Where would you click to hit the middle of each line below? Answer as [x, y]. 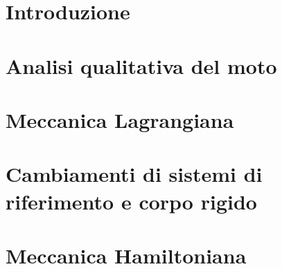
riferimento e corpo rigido [131, 201]
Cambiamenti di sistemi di [134, 174]
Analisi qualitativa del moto [141, 65]
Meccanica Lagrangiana [120, 119]
